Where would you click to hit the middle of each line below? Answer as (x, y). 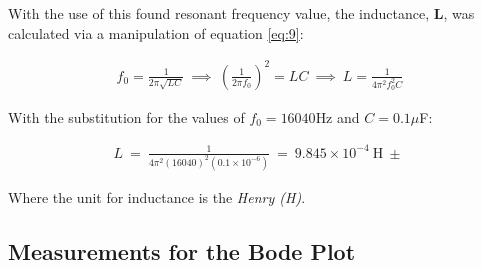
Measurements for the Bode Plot (182, 250)
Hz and (337, 116)
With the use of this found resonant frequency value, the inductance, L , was (241, 13)
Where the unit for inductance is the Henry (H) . (157, 196)
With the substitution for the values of (126, 116)
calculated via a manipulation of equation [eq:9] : (156, 32)
